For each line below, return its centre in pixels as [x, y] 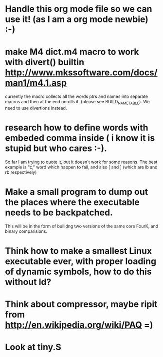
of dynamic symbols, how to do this [78, 272]
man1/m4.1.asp [36, 83]
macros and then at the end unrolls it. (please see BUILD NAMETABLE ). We [77, 102]
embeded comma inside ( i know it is [80, 138]
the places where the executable [72, 202]
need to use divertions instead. [36, 108]
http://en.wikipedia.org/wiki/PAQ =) [79, 325]
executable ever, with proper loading [81, 261]
